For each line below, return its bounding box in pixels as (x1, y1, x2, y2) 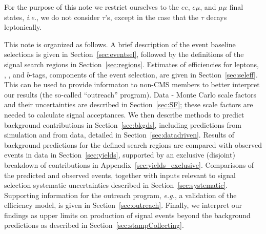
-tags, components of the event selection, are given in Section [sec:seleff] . (30, 69, 258, 80)
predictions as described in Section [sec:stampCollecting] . (4, 220, 184, 230)
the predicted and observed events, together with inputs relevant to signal (4, 169, 236, 180)
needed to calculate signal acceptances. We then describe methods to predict (4, 109, 244, 120)
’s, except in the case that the (105, 11, 198, 22)
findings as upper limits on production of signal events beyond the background (4, 209, 251, 220)
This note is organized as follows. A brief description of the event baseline (4, 38, 236, 49)
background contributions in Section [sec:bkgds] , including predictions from (4, 119, 241, 130)
